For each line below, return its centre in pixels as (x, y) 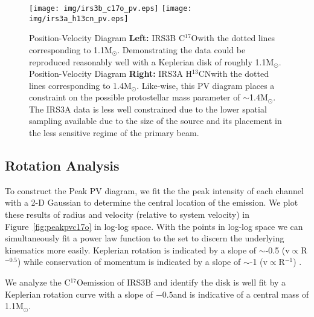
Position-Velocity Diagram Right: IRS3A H (111, 74)
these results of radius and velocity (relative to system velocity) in (127, 214)
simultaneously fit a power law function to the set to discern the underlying (145, 238)
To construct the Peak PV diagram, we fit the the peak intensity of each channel (154, 190)
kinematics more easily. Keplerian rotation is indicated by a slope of (131, 250)
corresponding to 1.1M (71, 49)
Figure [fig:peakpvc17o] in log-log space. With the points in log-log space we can (154, 226)
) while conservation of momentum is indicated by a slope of (129, 262)
